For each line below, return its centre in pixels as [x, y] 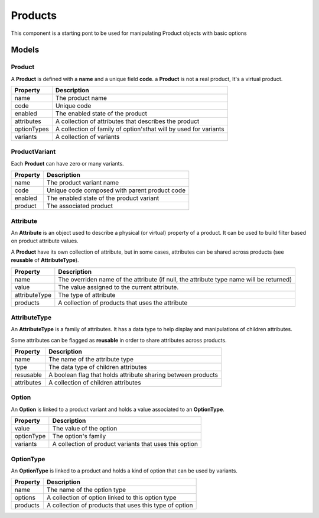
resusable [28, 375]
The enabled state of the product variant [103, 198]
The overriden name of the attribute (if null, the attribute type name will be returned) [175, 279]
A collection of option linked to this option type [111, 498]
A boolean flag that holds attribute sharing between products [133, 375]
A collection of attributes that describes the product [127, 121]
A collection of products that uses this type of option [120, 506]
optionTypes [32, 129]
